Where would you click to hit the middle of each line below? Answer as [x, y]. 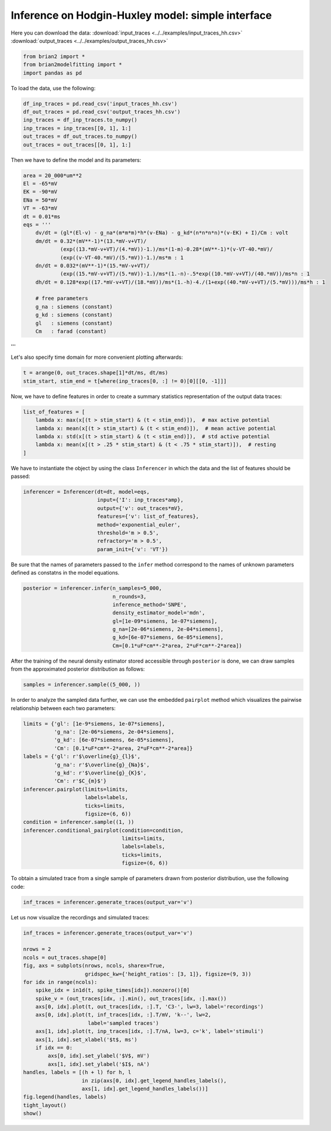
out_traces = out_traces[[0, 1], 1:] [77, 145]
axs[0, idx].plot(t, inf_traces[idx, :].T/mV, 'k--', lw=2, [123, 1015]
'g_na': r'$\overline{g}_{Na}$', [102, 765]
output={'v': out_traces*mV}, [140, 508]
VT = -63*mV [40, 208]
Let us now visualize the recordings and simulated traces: [80, 917]
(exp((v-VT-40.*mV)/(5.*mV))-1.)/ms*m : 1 [122, 257]
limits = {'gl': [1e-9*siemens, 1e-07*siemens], [94, 724]
